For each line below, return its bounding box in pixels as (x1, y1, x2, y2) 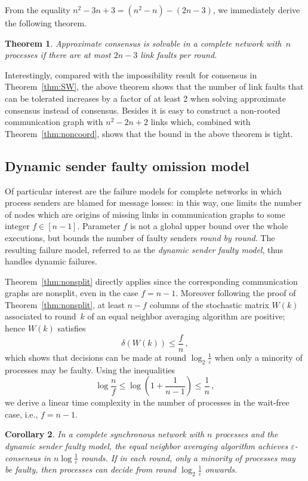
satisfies (57, 322, 86, 334)
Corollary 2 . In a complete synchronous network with (5, 428, 205, 440)
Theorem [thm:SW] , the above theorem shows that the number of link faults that (5, 80, 304, 93)
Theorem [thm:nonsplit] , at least (5, 298, 125, 310)
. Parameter (77, 220, 121, 232)
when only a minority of (214, 351, 303, 363)
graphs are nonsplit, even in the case (5, 287, 138, 299)
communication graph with (5, 115, 103, 128)
